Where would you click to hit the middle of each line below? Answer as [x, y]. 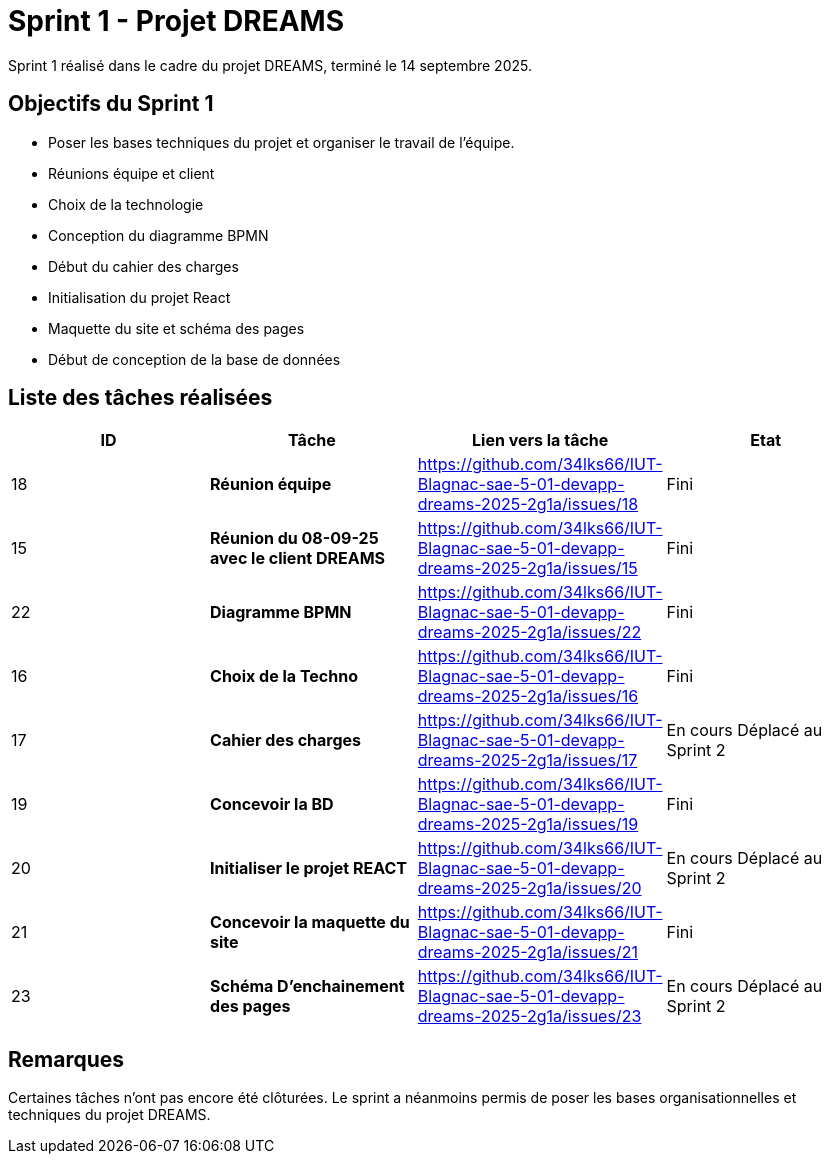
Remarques [66, 1059]
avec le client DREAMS [298, 558]
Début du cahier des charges [143, 266]
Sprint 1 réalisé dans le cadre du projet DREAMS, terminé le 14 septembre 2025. [270, 65]
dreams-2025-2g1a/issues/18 [528, 504]
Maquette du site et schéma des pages [176, 328]
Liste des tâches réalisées [140, 398]
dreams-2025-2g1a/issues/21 [527, 952]
